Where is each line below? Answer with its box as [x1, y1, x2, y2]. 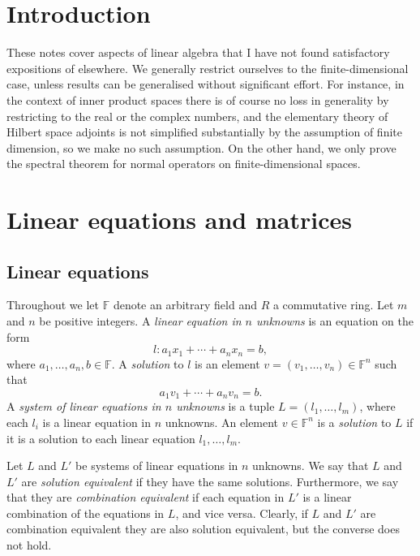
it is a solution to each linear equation [6, 429, 195, 446]
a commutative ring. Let [272, 296, 394, 313]
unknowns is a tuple [176, 398, 275, 415]
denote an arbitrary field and [113, 296, 257, 313]
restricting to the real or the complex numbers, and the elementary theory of [6, 107, 388, 124]
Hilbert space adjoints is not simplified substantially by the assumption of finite [6, 123, 402, 140]
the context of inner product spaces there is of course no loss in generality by [6, 91, 389, 108]
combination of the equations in [6, 504, 165, 521]
